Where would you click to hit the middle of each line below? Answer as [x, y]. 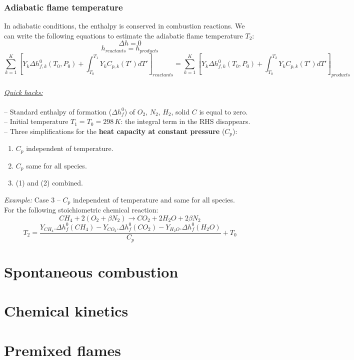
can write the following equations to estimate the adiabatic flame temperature [123, 35]
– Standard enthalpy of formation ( [58, 111]
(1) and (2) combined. [49, 183]
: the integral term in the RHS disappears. [185, 121]
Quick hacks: [23, 92]
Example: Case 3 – [32, 199]
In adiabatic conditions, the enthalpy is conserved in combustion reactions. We [124, 26]
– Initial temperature [36, 121]
